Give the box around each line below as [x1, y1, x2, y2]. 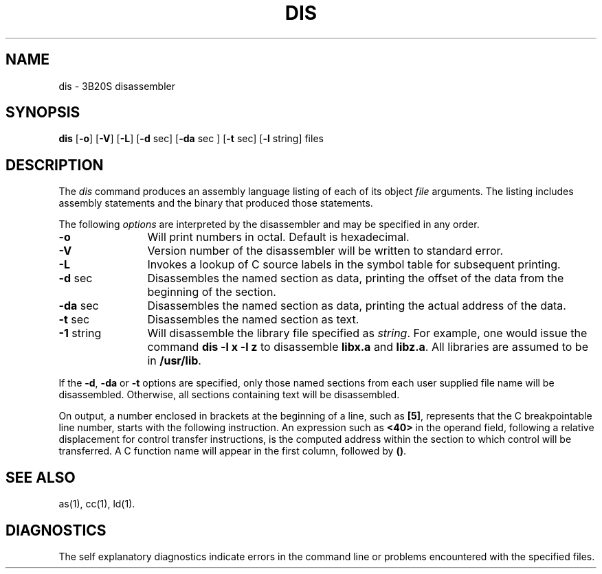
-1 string [58, 326, 102, 341]
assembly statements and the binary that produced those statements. [58, 197, 373, 209]
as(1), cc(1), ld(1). [58, 498, 135, 510]
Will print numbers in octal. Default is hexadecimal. [147, 230, 410, 244]
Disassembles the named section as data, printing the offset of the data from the [147, 271, 564, 286]
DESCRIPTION [5, 156, 104, 174]
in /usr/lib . [147, 354, 201, 368]
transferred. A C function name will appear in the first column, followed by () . [58, 445, 406, 457]
